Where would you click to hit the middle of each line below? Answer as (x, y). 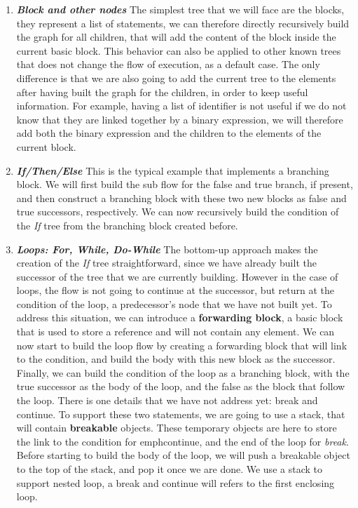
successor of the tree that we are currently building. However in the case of (177, 276)
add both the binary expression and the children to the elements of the (169, 133)
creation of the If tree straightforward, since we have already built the (166, 263)
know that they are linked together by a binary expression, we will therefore (180, 119)
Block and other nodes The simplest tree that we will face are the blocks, (180, 9)
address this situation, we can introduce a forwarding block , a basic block (180, 317)
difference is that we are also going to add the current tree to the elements (176, 78)
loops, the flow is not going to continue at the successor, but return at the (175, 290)
